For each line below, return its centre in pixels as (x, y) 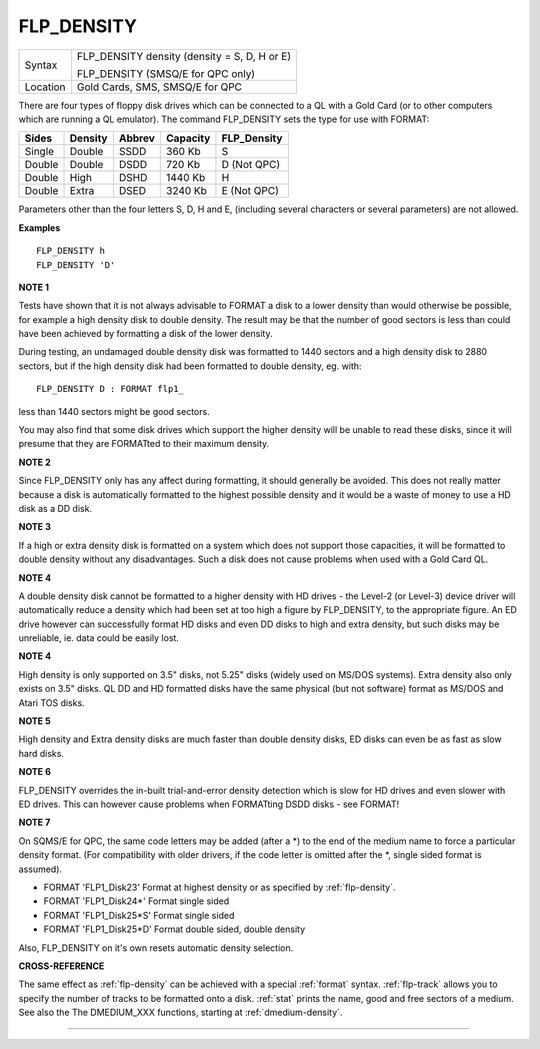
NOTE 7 (34, 822)
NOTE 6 (35, 772)
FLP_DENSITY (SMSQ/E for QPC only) (165, 73)
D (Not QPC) (250, 165)
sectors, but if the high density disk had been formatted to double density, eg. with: (190, 366)
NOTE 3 (35, 527)
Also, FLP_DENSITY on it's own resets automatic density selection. (156, 947)
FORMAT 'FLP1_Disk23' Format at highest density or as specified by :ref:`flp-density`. (219, 887)
